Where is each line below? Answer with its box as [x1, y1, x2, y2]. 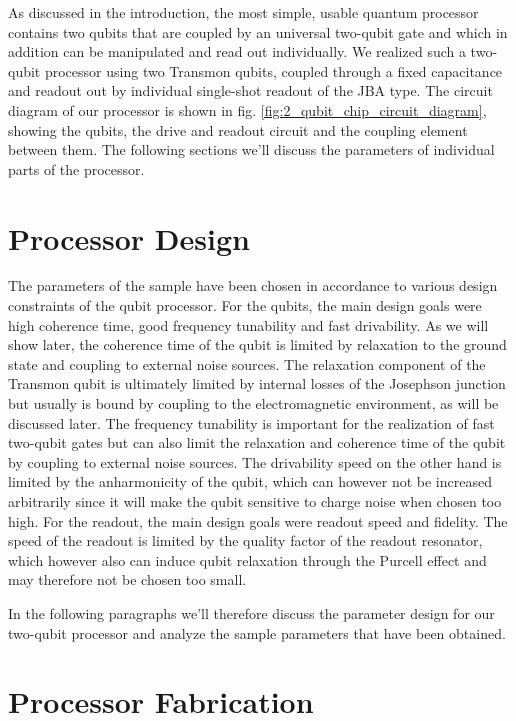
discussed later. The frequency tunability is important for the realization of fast [8, 412, 495, 433]
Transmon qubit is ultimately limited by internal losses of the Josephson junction [8, 373, 506, 394]
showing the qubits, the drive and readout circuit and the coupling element [8, 119, 468, 140]
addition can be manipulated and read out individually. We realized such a [8, 41, 466, 62]
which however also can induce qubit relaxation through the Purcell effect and [8, 549, 487, 570]
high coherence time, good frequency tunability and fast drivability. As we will [8, 314, 489, 335]
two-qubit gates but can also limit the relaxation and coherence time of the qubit [8, 432, 506, 453]
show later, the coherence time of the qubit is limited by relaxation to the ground [8, 334, 507, 355]
